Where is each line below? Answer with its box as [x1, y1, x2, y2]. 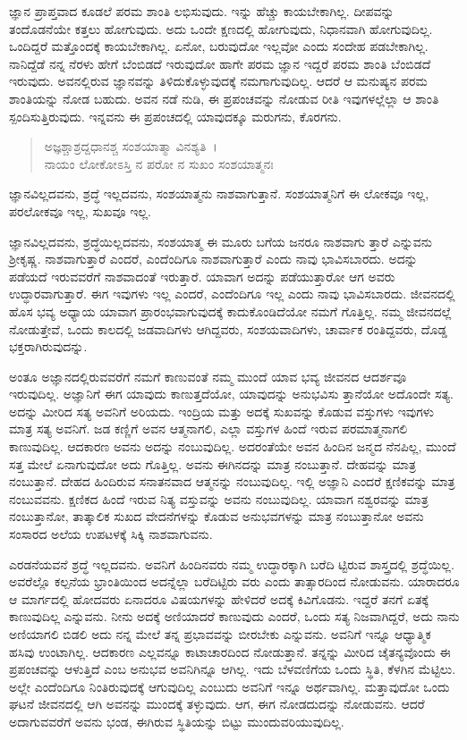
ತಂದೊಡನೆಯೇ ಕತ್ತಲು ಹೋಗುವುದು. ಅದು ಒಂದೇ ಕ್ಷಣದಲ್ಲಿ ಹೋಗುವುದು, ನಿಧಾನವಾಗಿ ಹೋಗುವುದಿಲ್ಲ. [9, 19, 433, 38]
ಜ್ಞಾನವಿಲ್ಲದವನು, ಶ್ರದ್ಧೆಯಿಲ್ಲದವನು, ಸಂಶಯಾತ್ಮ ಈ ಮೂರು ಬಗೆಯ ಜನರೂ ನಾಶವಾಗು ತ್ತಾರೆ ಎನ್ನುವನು [9, 231, 433, 250]
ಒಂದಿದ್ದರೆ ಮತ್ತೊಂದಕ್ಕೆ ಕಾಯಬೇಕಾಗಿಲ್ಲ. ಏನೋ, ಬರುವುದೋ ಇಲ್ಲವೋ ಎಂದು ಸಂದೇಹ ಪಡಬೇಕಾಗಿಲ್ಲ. [9, 37, 429, 55]
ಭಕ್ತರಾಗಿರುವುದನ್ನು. [9, 337, 88, 356]
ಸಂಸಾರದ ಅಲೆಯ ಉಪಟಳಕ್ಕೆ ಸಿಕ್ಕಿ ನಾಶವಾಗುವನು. [9, 525, 213, 543]
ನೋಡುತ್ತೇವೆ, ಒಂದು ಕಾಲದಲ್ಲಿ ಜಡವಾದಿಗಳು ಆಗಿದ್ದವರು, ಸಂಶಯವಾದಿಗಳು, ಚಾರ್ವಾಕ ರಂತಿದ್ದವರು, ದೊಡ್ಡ [9, 319, 447, 338]
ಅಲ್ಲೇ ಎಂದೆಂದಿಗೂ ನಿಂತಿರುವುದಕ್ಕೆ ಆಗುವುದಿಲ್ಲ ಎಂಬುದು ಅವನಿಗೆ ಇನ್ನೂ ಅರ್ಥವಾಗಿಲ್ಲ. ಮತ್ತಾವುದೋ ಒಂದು [9, 677, 450, 695]
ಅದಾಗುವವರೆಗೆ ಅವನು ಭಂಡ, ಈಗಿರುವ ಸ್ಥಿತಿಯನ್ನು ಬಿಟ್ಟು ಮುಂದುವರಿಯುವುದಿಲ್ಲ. [9, 711, 344, 730]
